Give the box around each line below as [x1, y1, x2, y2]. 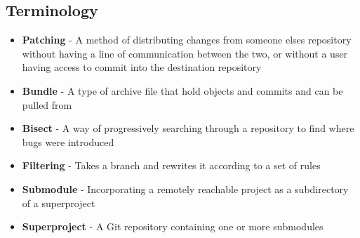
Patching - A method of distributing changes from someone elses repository [22, 32, 352, 47]
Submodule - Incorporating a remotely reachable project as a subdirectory [22, 181, 349, 196]
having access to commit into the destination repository [22, 60, 262, 74]
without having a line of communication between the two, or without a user [22, 46, 348, 60]
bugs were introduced [22, 134, 114, 149]
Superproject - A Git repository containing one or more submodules [22, 219, 324, 234]
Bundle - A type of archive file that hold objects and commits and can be [22, 83, 343, 98]
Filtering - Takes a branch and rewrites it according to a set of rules [22, 158, 321, 173]
